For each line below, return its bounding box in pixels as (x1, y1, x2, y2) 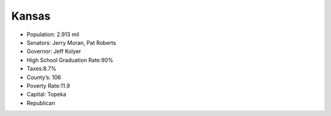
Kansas (11, 9, 51, 23)
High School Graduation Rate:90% (26, 56, 113, 64)
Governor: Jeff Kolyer (26, 48, 82, 55)
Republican (26, 99, 55, 107)
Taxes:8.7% (26, 65, 56, 72)
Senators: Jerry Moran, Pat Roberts (26, 39, 116, 46)
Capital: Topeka (26, 91, 67, 98)
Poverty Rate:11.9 (26, 82, 70, 89)
